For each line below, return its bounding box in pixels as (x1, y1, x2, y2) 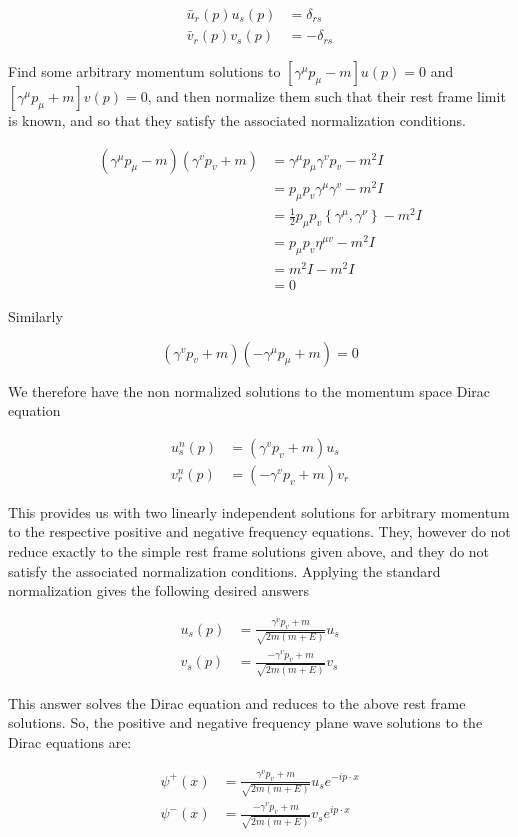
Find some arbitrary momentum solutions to (8, 61, 281, 82)
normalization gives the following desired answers (8, 580, 310, 601)
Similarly (8, 305, 63, 326)
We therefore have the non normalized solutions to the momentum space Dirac (8, 380, 490, 401)
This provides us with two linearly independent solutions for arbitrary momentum (8, 501, 510, 522)
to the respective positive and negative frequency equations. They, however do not (8, 521, 511, 542)
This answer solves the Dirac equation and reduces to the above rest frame (8, 692, 466, 713)
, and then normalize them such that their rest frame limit (147, 86, 506, 107)
